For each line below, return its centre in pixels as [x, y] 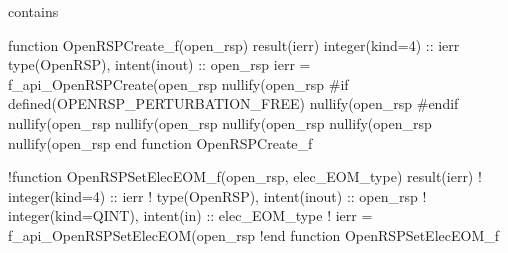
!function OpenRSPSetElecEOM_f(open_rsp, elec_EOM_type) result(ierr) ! [245, 176]
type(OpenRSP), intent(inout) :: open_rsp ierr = [159, 64]
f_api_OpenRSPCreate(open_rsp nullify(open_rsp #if [178, 83]
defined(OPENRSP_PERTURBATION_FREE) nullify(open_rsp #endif [233, 103]
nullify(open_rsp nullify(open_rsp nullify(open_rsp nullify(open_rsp [220, 122]
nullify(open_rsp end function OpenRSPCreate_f [160, 142]
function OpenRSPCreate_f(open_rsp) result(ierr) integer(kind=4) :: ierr [234, 44]
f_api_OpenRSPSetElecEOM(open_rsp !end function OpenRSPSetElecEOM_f [254, 234]
